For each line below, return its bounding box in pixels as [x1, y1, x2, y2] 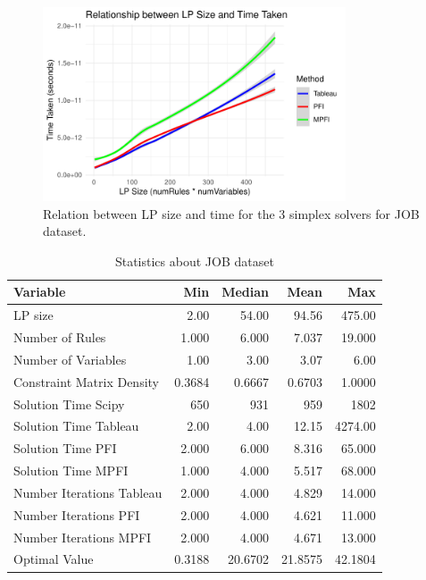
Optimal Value [13, 550, 94, 568]
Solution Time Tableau [13, 416, 139, 435]
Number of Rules [13, 328, 106, 346]
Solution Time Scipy [13, 394, 125, 413]
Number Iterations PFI [13, 505, 140, 524]
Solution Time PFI [13, 439, 117, 458]
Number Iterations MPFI [13, 527, 152, 546]
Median [221, 282, 269, 301]
